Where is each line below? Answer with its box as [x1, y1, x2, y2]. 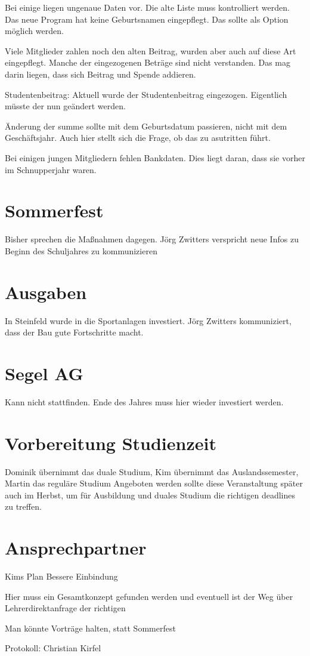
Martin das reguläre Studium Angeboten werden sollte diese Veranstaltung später [5, 477, 303, 489]
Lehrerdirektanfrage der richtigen [5, 602, 126, 614]
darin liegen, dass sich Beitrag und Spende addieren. [5, 67, 196, 80]
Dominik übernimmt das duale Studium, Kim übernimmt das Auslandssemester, [5, 465, 299, 478]
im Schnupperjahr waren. [5, 163, 97, 175]
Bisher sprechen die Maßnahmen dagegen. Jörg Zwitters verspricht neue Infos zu [5, 233, 299, 245]
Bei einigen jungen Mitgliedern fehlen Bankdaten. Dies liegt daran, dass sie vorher [5, 151, 305, 164]
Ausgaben [5, 279, 87, 304]
